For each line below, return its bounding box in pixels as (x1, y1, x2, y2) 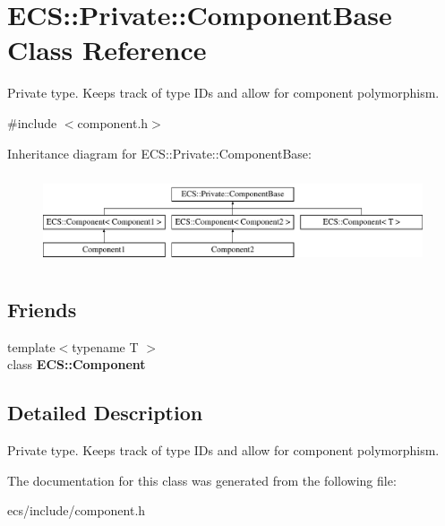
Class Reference (7, 31, 207, 68)
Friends (7, 295, 77, 323)
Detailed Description (7, 399, 203, 427)
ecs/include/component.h (7, 501, 146, 520)
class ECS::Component (7, 355, 146, 374)
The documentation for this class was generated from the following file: (7, 470, 397, 489)
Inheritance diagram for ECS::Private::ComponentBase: (7, 143, 312, 162)
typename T (72, 337, 139, 356)
